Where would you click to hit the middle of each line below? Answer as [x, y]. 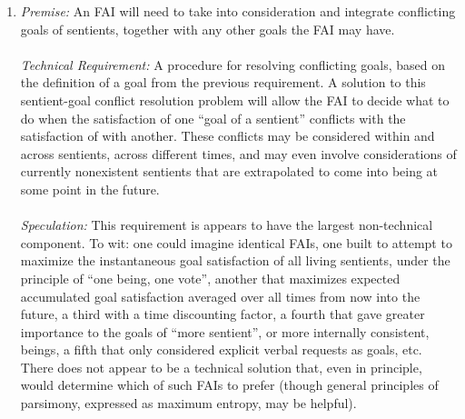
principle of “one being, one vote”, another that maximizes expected [210, 278]
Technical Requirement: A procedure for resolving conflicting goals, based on [233, 64]
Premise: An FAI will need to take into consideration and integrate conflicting [238, 11]
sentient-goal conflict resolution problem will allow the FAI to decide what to [235, 100]
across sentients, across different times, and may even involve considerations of [238, 153]
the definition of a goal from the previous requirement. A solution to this [223, 82]
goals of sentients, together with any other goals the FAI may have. [208, 29]
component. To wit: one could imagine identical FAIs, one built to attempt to [236, 242]
